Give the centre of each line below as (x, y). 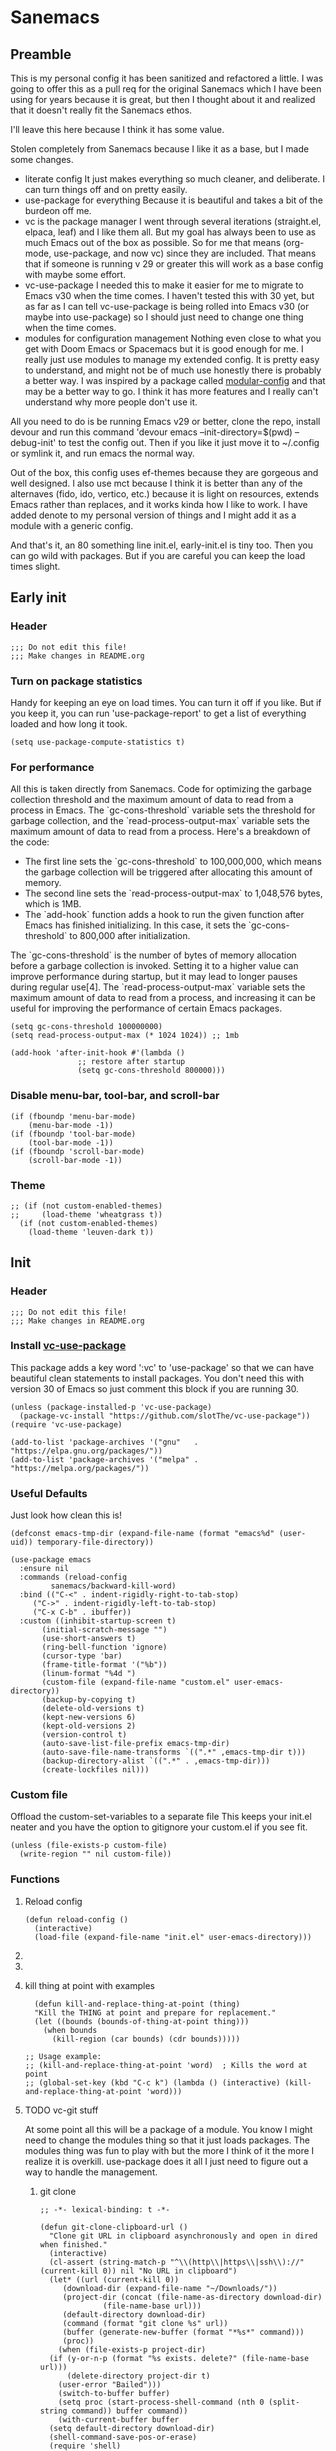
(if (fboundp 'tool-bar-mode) (73, 1134)
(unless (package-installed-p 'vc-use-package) (111, 1407)
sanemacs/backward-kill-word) (113, 1586)
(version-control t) (84, 1735)
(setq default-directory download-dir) (131, 2428)
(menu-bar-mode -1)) (71, 1125)
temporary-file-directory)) (95, 1542)
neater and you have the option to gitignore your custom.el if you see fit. (159, 1827)
